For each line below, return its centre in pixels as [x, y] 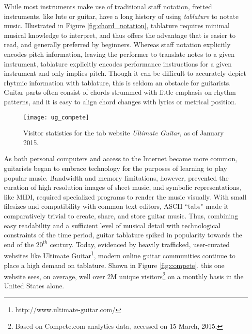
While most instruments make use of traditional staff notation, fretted [108, 6]
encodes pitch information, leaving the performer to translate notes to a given [119, 54]
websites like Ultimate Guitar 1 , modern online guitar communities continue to [120, 255]
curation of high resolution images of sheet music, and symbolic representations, [123, 187]
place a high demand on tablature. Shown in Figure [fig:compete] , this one [114, 265]
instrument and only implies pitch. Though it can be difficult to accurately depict [125, 73]
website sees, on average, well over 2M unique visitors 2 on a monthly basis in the [124, 276]
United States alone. [34, 286]
